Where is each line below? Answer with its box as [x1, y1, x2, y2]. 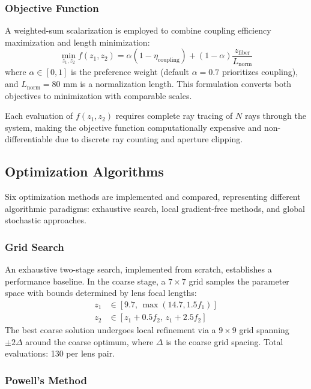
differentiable [5, 133, 53, 145]
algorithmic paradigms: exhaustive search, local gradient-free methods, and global [5, 202, 305, 214]
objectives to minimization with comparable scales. [5, 89, 192, 101]
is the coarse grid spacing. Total [166, 335, 283, 348]
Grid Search [5, 239, 64, 254]
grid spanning [239, 324, 289, 336]
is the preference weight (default [71, 65, 190, 78]
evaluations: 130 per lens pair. [5, 347, 115, 360]
